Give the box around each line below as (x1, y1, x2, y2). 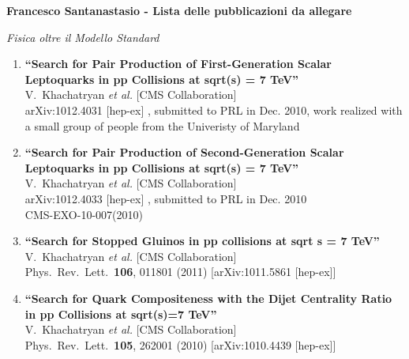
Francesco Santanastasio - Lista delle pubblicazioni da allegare (6, 2, 352, 18)
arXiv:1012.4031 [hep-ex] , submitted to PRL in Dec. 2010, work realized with (24, 101, 403, 118)
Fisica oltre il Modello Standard (6, 28, 159, 45)
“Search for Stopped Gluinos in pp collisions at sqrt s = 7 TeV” (24, 232, 380, 249)
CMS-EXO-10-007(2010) (24, 206, 143, 222)
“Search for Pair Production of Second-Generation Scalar (24, 144, 344, 161)
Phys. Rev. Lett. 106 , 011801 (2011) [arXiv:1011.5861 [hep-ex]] (24, 263, 336, 280)
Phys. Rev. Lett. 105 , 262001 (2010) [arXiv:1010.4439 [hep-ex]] (24, 336, 336, 353)
